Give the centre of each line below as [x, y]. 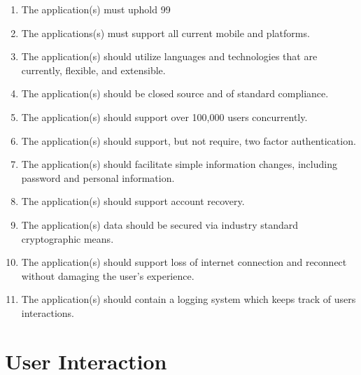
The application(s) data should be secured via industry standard [160, 224]
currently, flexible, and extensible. [93, 70]
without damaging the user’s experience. [108, 275]
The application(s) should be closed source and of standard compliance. [175, 93]
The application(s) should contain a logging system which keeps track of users [189, 299]
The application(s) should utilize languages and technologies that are [169, 56]
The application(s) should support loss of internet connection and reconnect [184, 262]
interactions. [48, 312]
